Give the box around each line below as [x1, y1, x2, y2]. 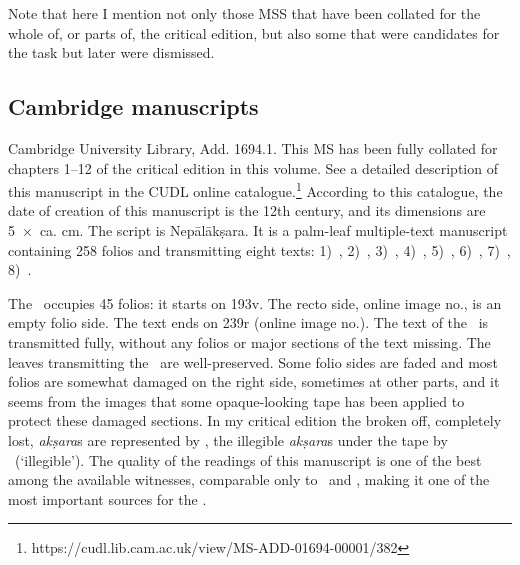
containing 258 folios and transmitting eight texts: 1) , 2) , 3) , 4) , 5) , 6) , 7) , [8, 239, 511, 260]
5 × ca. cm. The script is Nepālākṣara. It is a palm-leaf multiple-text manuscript [8, 220, 508, 241]
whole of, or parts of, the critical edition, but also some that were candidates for [8, 22, 500, 43]
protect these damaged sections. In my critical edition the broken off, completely [8, 410, 502, 431]
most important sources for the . [8, 488, 207, 509]
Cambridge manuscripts [8, 91, 259, 122]
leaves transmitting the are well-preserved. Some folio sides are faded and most [8, 351, 498, 372]
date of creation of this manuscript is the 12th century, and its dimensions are [8, 200, 486, 221]
